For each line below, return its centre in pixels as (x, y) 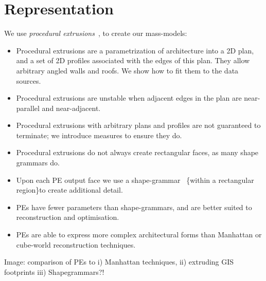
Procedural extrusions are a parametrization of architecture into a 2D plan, (135, 50)
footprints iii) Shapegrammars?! (54, 271)
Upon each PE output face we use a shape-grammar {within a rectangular (135, 180)
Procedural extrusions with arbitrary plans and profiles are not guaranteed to (138, 125)
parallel (28, 108)
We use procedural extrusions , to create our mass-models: (96, 33)
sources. (29, 80)
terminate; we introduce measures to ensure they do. (99, 135)
